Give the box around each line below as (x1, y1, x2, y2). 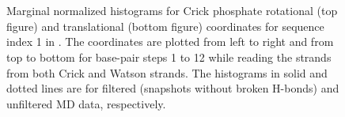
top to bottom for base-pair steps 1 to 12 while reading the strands (6, 48, 332, 65)
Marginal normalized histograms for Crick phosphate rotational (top (6, 2, 338, 19)
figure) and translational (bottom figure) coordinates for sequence (6, 17, 324, 34)
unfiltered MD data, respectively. (6, 95, 166, 111)
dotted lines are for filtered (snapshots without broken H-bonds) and (6, 80, 339, 96)
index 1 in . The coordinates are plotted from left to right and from (6, 33, 334, 50)
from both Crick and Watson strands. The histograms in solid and (6, 64, 328, 81)
